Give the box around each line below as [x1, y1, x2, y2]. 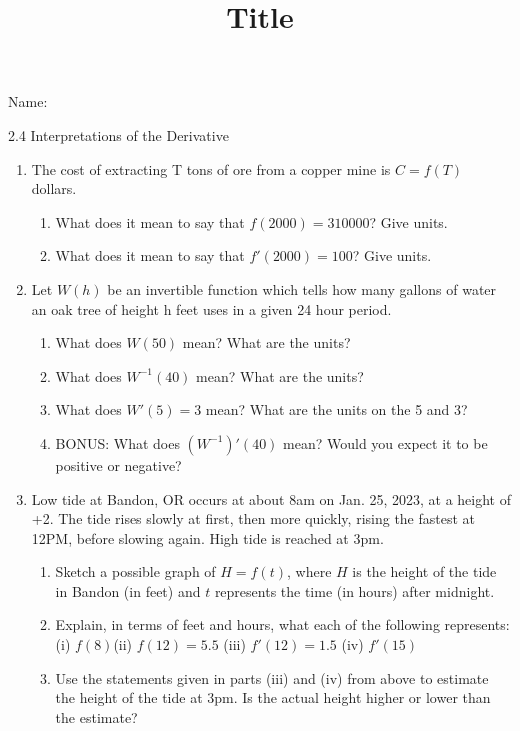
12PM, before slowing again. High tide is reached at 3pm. [31, 527, 384, 548]
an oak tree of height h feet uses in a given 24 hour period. [31, 298, 392, 319]
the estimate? [55, 706, 138, 727]
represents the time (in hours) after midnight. [214, 580, 495, 601]
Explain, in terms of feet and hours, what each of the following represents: [55, 614, 510, 635]
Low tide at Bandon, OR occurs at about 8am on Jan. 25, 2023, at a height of [31, 488, 512, 509]
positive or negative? [55, 454, 182, 475]
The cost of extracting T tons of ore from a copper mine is [31, 158, 391, 179]
